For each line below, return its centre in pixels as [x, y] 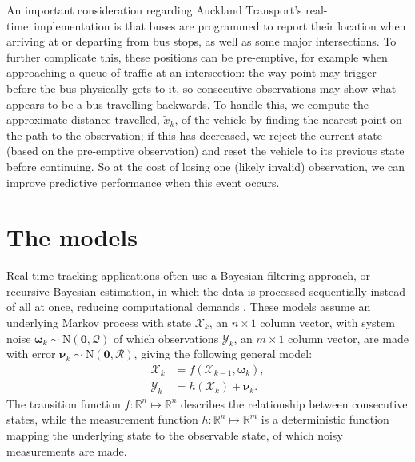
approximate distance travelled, [83, 119]
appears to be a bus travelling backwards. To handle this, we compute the [188, 104]
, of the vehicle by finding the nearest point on [288, 119]
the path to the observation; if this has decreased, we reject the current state [194, 135]
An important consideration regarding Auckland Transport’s [154, 10]
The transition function [64, 403]
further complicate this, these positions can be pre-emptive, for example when [197, 56]
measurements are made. [67, 450]
